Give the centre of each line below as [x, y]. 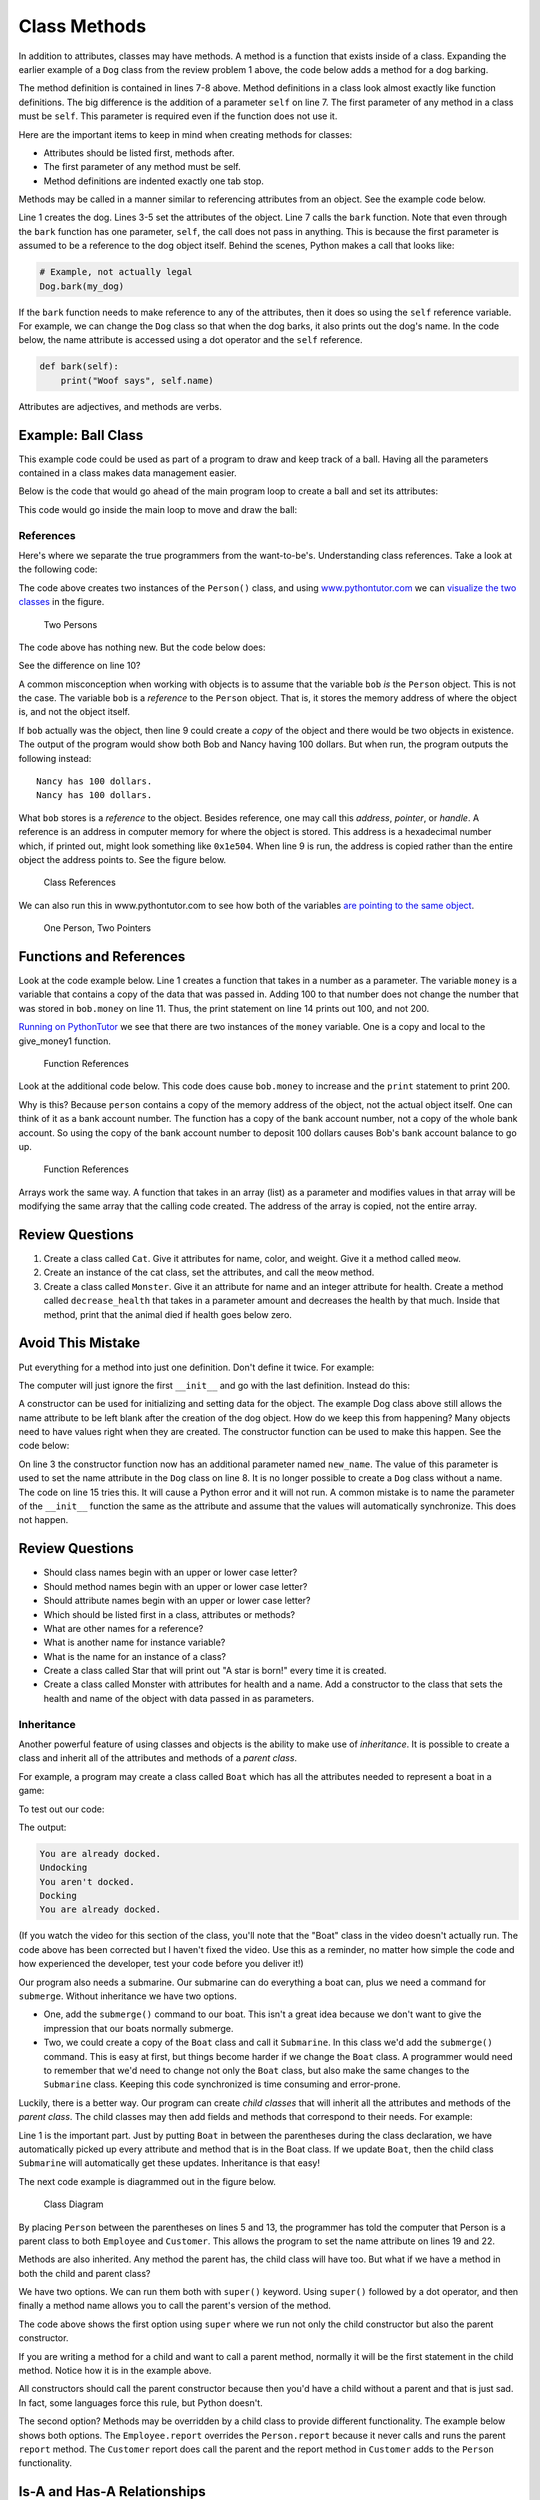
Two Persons [70, 624]
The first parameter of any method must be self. [142, 167]
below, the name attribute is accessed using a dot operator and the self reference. [191, 340]
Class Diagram [73, 2204]
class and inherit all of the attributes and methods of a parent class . [158, 1758]
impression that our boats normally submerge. [138, 2028]
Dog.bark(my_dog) [82, 286]
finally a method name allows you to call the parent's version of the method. [175, 2306]
